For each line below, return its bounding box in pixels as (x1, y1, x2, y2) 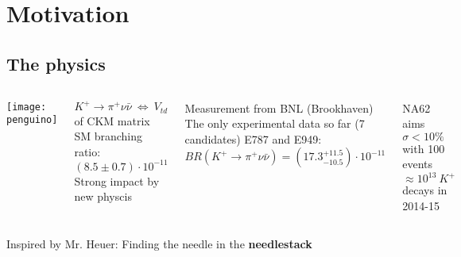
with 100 (402, 140, 445, 156)
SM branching (74, 128, 143, 144)
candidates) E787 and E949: (184, 130, 322, 147)
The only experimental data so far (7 (184, 115, 365, 132)
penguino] (6, 114, 58, 126)
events (402, 155, 433, 172)
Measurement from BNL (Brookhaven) (184, 99, 374, 116)
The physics (6, 51, 106, 75)
